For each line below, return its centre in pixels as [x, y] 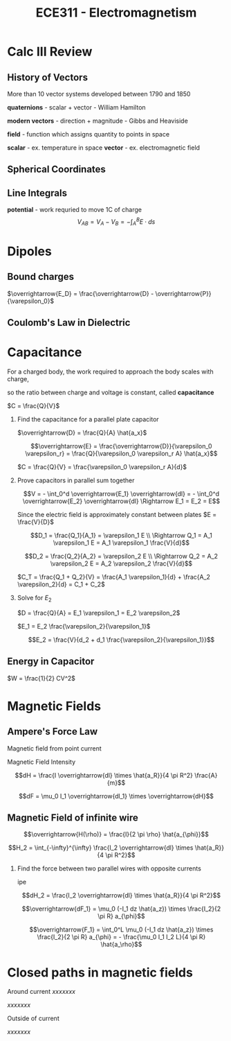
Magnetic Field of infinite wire [73, 817]
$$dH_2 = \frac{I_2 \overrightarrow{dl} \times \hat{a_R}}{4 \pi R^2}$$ [121, 895]
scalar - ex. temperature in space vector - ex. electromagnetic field [104, 148]
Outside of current [34, 1018]
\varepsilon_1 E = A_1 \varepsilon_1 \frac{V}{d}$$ [121, 543]
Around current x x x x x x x [41, 992]
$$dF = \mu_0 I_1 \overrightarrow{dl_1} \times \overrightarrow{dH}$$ [116, 796]
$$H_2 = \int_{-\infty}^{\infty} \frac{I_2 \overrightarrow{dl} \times [101, 848]
